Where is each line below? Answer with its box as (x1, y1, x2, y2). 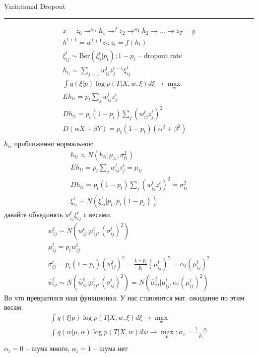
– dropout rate (138, 52, 182, 59)
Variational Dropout (4, 1, 65, 11)
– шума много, (25, 343, 70, 354)
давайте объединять (4, 209, 63, 220)
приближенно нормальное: (14, 138, 94, 149)
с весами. (83, 209, 112, 220)
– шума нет (93, 343, 128, 354)
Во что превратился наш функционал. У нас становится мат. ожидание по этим (4, 292, 245, 302)
